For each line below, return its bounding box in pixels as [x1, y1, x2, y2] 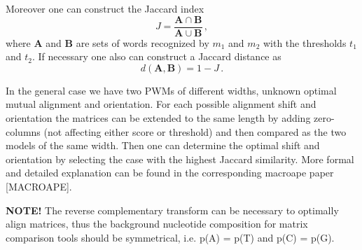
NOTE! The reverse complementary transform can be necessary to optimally [6, 202, 339, 217]
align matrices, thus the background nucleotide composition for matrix [6, 216, 308, 231]
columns [6, 124, 41, 139]
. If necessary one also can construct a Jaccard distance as [32, 49, 281, 64]
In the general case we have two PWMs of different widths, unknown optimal [6, 83, 337, 97]
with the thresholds [263, 35, 347, 50]
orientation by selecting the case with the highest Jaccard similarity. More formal [6, 151, 354, 166]
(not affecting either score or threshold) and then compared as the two [43, 124, 347, 139]
